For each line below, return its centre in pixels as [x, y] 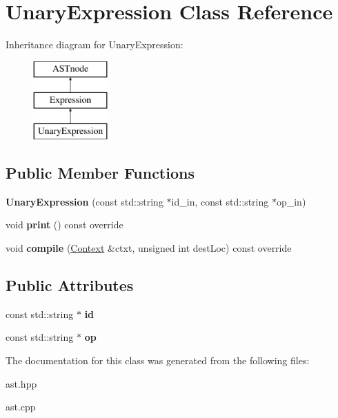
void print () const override [64, 225]
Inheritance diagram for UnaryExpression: [95, 44]
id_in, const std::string [220, 201]
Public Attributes [70, 285]
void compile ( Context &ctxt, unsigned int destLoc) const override [149, 248]
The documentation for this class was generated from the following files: [158, 360]
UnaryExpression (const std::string [84, 201]
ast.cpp [21, 407]
